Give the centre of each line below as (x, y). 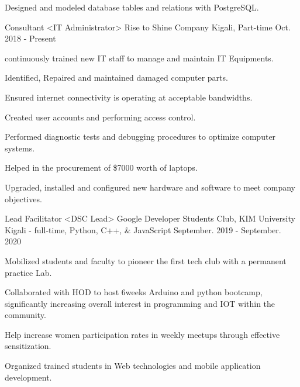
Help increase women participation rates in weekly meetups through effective (142, 334)
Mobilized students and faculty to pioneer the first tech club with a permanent (146, 260)
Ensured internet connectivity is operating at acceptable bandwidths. (129, 97)
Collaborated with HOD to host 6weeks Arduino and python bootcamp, (134, 292)
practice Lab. (28, 272)
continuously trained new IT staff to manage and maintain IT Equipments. (139, 58)
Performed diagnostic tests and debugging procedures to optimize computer (140, 137)
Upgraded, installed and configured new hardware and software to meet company (150, 187)
